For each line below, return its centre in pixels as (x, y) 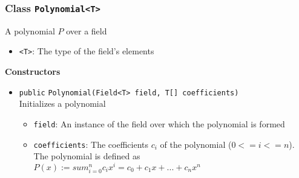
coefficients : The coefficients (91, 144)
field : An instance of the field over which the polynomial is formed (159, 123)
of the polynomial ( (196, 144)
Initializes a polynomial (62, 103)
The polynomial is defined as (87, 156)
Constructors (33, 72)
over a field (87, 30)
